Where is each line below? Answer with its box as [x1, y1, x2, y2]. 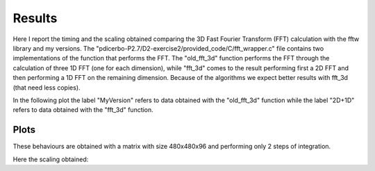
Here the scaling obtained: [12, 155, 89, 163]
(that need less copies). [12, 83, 81, 92]
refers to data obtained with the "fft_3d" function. [12, 106, 154, 114]
